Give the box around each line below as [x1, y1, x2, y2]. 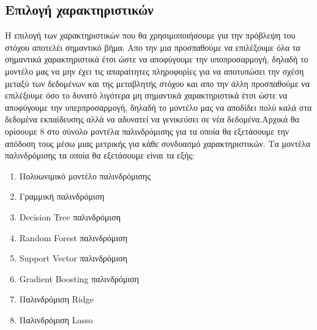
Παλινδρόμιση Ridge [19, 293, 94, 306]
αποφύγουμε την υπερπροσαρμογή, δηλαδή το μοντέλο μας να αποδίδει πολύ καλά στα [5, 100, 312, 113]
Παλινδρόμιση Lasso [19, 313, 93, 326]
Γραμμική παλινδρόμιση [19, 190, 105, 203]
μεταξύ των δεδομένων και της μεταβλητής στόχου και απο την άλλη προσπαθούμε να [5, 77, 310, 89]
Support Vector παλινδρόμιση [19, 252, 128, 264]
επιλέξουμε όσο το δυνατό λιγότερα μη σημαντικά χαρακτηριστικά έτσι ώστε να [5, 89, 288, 102]
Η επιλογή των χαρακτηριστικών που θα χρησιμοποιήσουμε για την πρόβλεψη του [5, 29, 296, 42]
